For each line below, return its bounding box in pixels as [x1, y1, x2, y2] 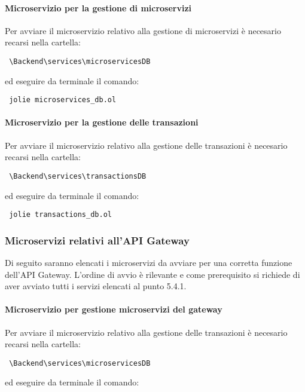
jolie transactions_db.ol [9, 210, 112, 219]
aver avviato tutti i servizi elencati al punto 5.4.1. [5, 280, 187, 292]
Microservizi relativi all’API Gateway [5, 232, 190, 247]
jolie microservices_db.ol [9, 96, 117, 105]
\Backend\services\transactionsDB [9, 171, 147, 180]
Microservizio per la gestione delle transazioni [5, 116, 199, 128]
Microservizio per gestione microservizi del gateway [5, 303, 222, 316]
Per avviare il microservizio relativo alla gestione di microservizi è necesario [5, 24, 281, 36]
